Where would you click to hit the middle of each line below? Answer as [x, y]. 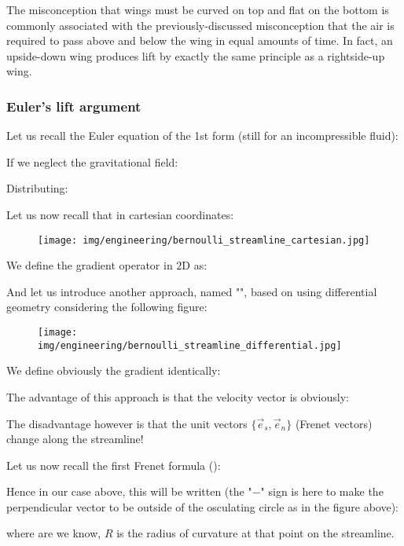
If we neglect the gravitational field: [92, 161]
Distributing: [37, 188]
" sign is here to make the [322, 491]
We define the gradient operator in [90, 265]
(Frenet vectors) [334, 423]
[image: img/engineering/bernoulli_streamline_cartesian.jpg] [204, 240]
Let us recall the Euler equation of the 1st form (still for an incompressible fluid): [202, 136]
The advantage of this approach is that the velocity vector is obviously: [178, 396]
